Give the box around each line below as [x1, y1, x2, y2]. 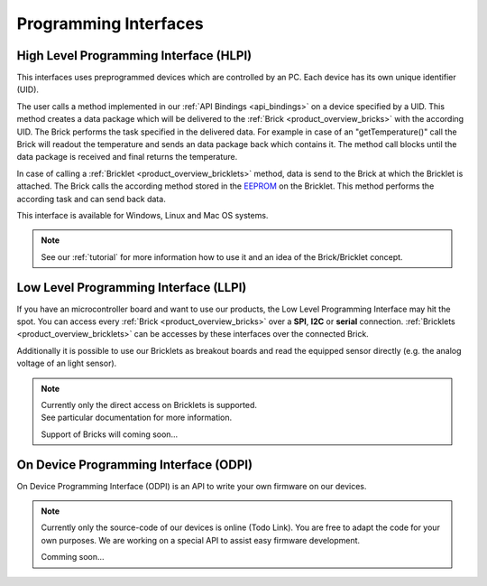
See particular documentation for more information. [41, 412, 233, 423]
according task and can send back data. [16, 193, 166, 204]
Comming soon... [41, 552, 105, 563]
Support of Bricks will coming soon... [41, 429, 179, 440]
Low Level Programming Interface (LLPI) [16, 280, 247, 295]
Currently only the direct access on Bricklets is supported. [41, 400, 257, 410]
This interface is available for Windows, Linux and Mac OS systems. [16, 209, 269, 220]
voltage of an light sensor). [16, 358, 117, 369]
